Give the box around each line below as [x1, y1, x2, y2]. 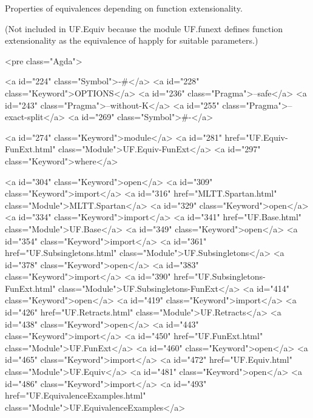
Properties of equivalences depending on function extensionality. [5, 2, 243, 14]
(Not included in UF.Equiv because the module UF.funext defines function [5, 22, 283, 35]
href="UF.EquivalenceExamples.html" [5, 389, 146, 402]
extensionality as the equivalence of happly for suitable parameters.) [5, 34, 258, 47]
